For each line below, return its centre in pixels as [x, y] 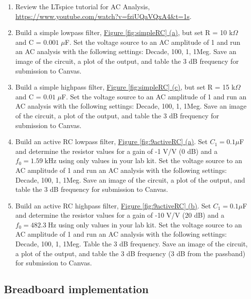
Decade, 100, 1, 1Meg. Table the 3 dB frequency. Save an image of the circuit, [132, 244]
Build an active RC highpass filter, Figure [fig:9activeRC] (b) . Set [113, 205]
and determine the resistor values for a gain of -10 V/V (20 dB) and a [120, 215]
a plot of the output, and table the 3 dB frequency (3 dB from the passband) [130, 253]
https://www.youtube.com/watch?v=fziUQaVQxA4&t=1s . [103, 16]
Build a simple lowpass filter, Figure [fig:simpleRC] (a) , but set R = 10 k [124, 32]
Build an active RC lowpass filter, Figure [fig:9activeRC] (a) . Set [111, 141]
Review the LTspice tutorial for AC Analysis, [82, 6]
